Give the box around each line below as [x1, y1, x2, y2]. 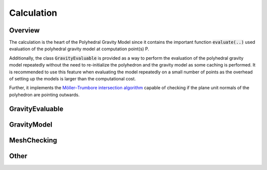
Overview [9, 26, 40, 34]
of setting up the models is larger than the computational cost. [9, 76, 136, 82]
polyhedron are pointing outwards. [9, 92, 80, 98]
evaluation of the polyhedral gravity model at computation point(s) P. [9, 46, 149, 52]
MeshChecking [9, 136, 57, 144]
